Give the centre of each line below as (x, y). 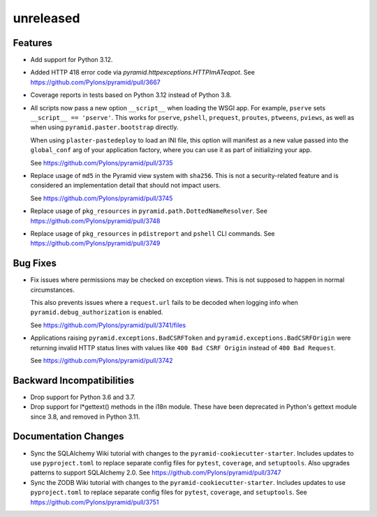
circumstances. (52, 290)
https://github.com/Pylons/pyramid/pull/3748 (95, 220)
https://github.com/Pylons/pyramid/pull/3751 (95, 502)
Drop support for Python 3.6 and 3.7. (83, 397)
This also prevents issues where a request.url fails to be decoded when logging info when (164, 302)
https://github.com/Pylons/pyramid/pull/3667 (95, 82)
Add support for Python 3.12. (72, 60)
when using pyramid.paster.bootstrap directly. (104, 127)
